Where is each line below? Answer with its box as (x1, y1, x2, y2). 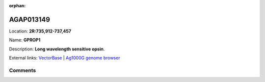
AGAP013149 (9, 15, 50, 24)
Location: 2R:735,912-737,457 (9, 28, 71, 34)
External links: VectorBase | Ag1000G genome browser (9, 55, 120, 61)
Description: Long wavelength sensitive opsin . (9, 46, 105, 52)
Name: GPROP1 (9, 37, 41, 43)
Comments (9, 67, 36, 74)
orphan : (9, 3, 26, 8)
